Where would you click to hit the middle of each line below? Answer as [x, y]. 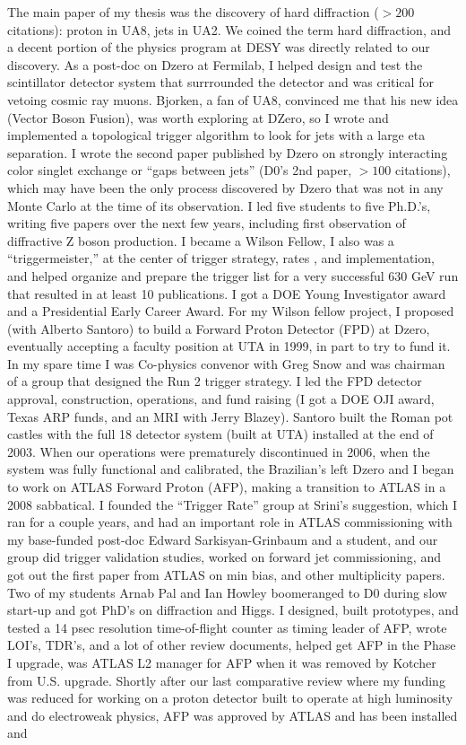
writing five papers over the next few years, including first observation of [207, 223]
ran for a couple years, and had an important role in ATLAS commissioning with [230, 522]
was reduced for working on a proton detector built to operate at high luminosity [230, 698]
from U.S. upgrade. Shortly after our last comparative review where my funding [226, 680]
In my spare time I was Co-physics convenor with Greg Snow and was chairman [226, 363]
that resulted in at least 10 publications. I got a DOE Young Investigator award [227, 293]
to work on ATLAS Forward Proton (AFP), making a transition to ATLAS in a [227, 487]
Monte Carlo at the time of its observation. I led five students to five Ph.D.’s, [219, 205]
